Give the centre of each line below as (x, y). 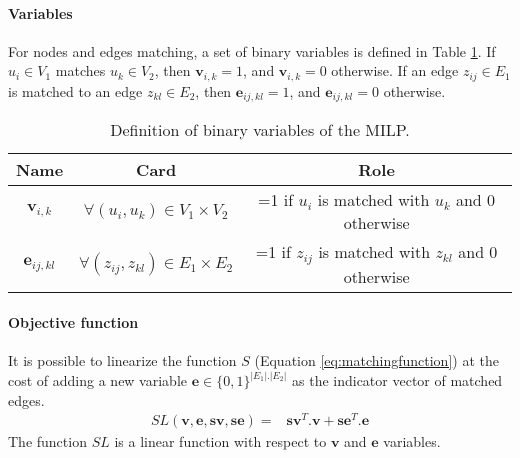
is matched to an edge (75, 90)
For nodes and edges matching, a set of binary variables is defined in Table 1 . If (252, 50)
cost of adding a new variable (98, 380)
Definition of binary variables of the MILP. (260, 130)
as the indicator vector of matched (397, 380)
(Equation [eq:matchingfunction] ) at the (376, 360)
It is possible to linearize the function (122, 360)
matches (80, 70)
